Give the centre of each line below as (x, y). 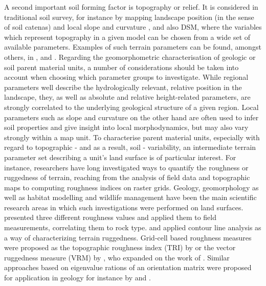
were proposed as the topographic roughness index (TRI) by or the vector (120, 247)
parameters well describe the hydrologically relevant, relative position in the (123, 87)
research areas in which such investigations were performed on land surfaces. (124, 207)
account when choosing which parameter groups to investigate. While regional (126, 77)
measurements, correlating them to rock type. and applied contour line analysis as (133, 227)
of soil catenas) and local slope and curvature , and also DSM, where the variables (133, 27)
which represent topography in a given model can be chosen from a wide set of (127, 37)
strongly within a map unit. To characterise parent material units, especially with (132, 137)
